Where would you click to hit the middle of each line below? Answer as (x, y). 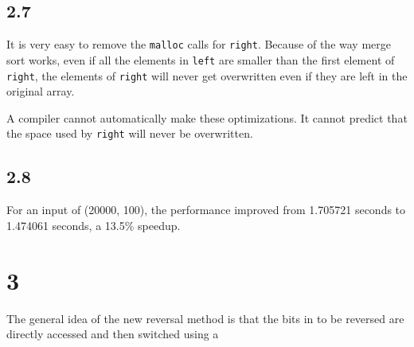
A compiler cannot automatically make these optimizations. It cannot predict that (207, 117)
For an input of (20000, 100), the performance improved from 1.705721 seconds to (206, 210)
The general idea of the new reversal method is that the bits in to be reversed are (205, 318)
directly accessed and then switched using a (113, 334)
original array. (41, 91)
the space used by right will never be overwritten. (130, 133)
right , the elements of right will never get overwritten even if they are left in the (207, 75)
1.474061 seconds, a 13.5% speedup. (94, 225)
